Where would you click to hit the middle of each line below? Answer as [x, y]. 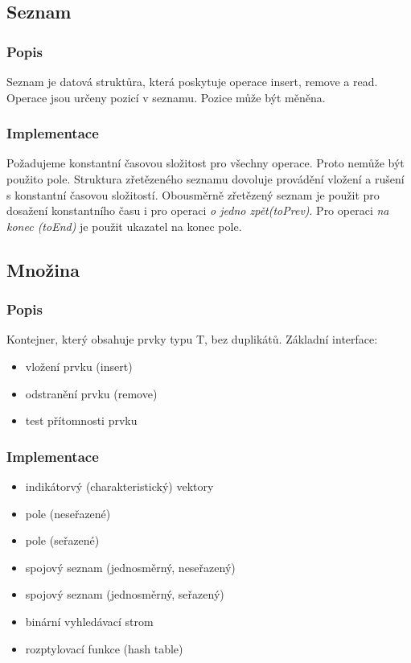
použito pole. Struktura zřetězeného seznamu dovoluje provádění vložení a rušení [205, 179]
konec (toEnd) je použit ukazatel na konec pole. [124, 226]
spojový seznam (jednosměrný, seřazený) [125, 594]
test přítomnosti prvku [81, 420]
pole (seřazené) [62, 540]
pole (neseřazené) [68, 513]
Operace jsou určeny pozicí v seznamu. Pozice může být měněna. [166, 97]
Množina [43, 269]
